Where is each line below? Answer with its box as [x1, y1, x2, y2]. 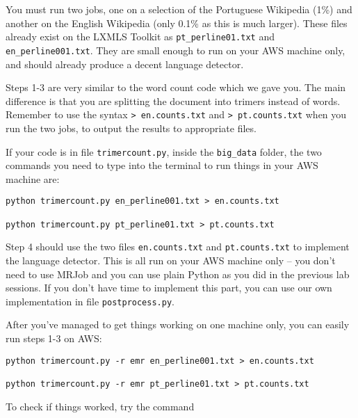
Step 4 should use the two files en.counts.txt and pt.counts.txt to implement [6, 239, 350, 254]
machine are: [6, 171, 60, 186]
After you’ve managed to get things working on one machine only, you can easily [6, 317, 350, 332]
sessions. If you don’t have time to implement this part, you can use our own [6, 280, 332, 295]
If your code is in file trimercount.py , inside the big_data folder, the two [6, 144, 322, 159]
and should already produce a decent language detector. [6, 56, 244, 71]
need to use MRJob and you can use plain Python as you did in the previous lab [6, 266, 350, 281]
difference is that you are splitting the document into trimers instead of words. [6, 93, 341, 108]
